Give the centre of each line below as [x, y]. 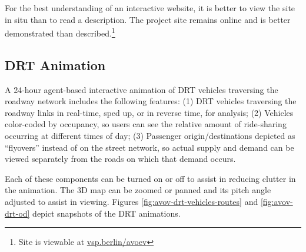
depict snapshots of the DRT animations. [107, 213]
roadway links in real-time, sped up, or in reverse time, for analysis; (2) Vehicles [149, 112]
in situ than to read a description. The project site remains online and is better [148, 19]
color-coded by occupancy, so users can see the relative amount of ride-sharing [146, 124]
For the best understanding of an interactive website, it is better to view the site [150, 8]
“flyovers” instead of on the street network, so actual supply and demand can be [149, 147]
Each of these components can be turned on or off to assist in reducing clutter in [150, 178]
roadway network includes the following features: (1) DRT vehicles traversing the [151, 101]
